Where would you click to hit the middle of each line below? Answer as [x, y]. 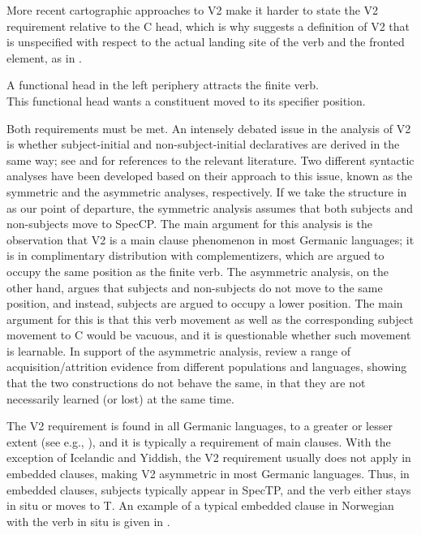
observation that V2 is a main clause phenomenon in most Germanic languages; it [210, 239]
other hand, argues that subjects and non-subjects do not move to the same [195, 287]
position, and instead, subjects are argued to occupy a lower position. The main [205, 303]
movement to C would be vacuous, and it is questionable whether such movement [209, 335]
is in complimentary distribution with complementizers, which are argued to [195, 255]
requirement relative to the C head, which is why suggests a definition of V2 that [208, 26]
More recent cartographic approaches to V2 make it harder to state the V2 [193, 10]
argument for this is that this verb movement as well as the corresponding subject [210, 319]
